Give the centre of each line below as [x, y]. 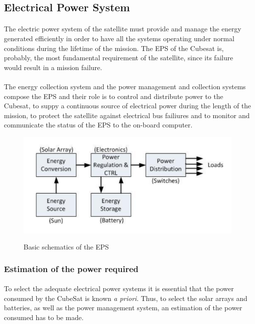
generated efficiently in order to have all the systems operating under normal [119, 38]
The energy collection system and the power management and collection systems [125, 86]
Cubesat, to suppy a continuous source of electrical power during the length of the [127, 106]
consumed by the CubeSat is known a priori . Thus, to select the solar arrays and [126, 298]
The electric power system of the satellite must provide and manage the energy [123, 29]
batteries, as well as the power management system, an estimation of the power [123, 308]
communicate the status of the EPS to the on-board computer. [98, 125]
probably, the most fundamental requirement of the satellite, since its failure [119, 58]
